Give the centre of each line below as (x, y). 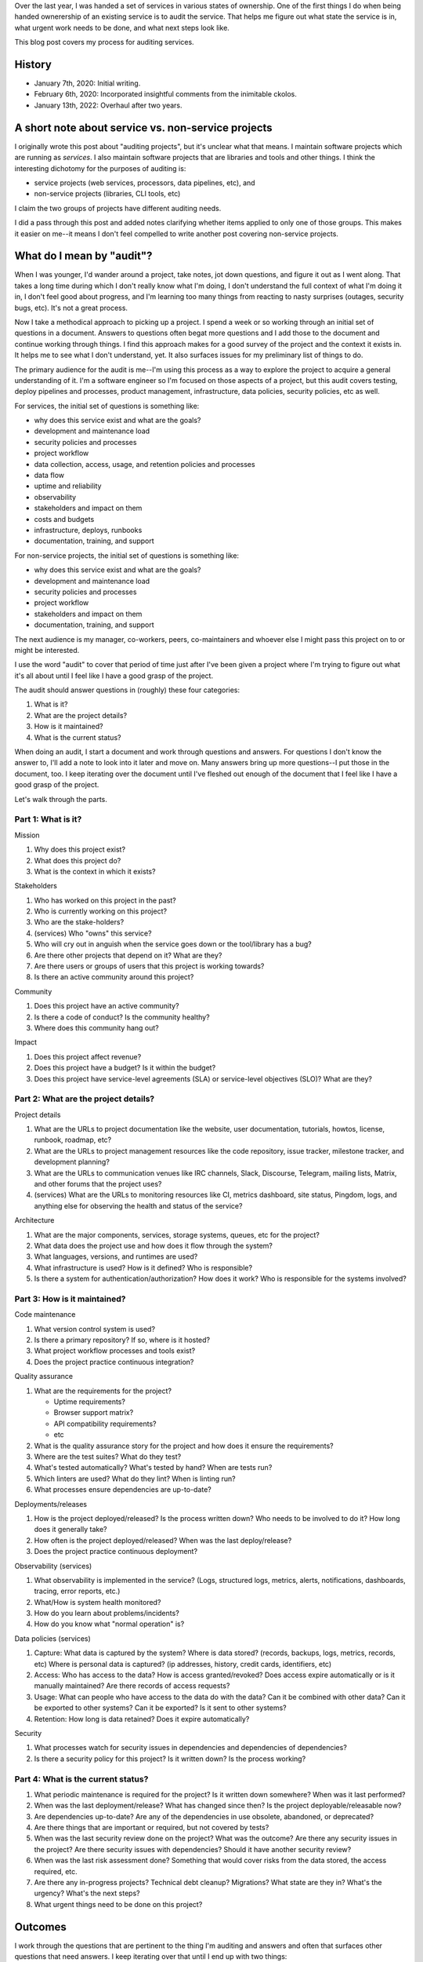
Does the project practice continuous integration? (114, 1362)
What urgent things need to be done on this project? (118, 1904)
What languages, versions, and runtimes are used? (116, 1256)
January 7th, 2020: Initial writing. (87, 83)
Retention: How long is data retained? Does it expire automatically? (142, 1719)
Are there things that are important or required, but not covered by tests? (152, 1828)
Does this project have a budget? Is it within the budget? (125, 1068)
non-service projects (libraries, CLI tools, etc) (107, 194)
